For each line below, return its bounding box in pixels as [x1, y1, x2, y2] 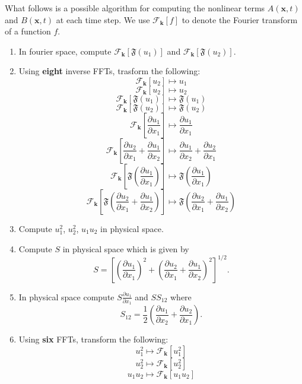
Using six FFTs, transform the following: [18, 333, 169, 345]
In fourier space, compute [18, 45, 112, 57]
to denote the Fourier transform [182, 13, 298, 26]
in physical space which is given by [62, 242, 189, 255]
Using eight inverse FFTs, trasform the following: [18, 65, 201, 77]
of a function [5, 25, 51, 37]
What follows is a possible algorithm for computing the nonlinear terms [5, 2, 265, 14]
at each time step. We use [56, 13, 150, 26]
